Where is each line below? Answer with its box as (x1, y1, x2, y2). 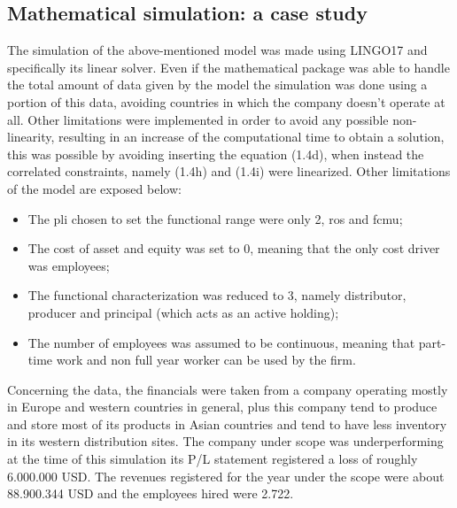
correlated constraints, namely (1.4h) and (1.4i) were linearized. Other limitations (7, 162, 451, 181)
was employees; (27, 256, 110, 274)
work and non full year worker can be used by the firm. (56, 350, 356, 369)
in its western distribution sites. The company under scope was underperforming (7, 432, 444, 450)
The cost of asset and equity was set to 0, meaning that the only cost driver (27, 239, 440, 258)
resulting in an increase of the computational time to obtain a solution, (58, 127, 445, 146)
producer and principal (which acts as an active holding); (27, 303, 339, 321)
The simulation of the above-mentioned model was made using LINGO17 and (7, 41, 428, 59)
